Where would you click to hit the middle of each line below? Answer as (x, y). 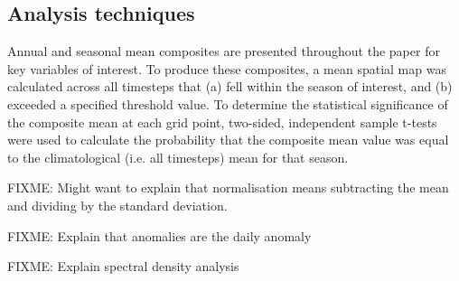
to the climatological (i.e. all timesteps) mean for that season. (178, 157)
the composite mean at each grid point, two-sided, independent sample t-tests (222, 122)
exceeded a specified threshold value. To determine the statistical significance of (228, 103)
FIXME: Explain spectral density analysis (123, 266)
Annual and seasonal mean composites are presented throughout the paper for (224, 51)
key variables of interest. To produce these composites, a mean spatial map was (227, 68)
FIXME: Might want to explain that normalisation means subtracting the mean (228, 187)
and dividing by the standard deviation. (117, 205)
